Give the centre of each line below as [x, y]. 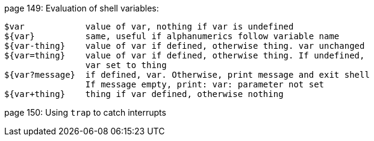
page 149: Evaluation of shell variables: [82, 8]
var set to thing [126, 65]
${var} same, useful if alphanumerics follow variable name [172, 36]
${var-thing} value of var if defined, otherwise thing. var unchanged [185, 46]
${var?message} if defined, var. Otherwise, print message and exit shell [187, 75]
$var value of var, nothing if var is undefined [149, 27]
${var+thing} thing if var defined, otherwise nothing [144, 94]
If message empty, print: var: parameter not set [205, 84]
